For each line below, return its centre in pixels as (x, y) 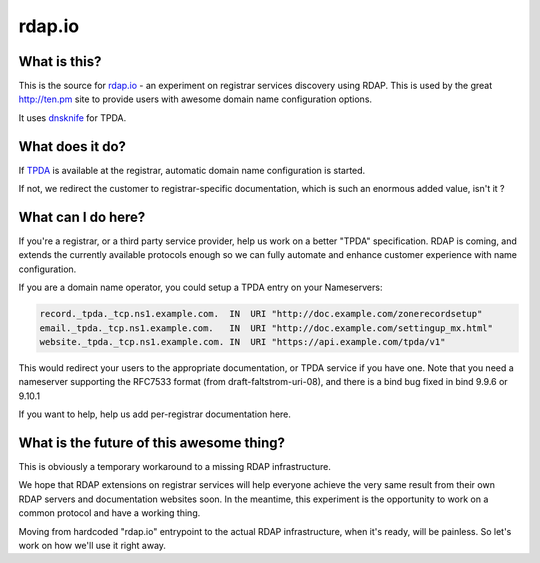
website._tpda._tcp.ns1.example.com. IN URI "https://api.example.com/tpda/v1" (242, 341)
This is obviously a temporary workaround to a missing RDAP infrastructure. (175, 467)
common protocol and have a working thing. (109, 513)
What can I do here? (82, 216)
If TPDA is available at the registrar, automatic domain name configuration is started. (192, 170)
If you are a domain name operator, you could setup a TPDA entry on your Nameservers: (200, 287)
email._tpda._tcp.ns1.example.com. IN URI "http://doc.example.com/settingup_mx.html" (266, 328)
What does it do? (72, 146)
